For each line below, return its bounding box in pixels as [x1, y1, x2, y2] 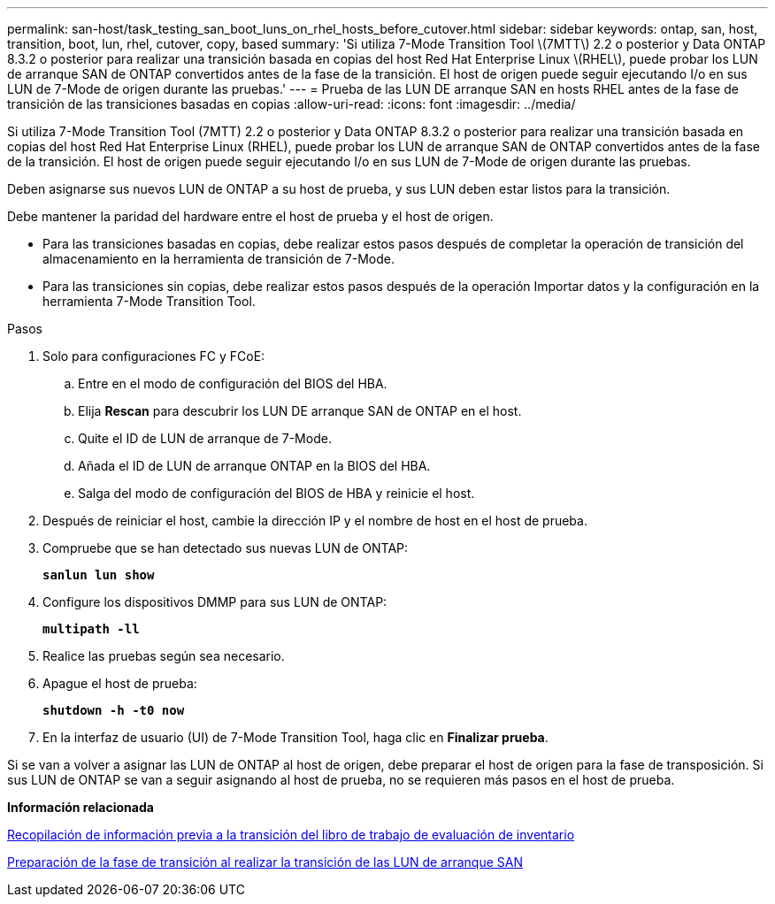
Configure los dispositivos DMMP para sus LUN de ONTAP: [42, 594, 387, 609]
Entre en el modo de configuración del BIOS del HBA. [78, 376, 387, 391]
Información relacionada [7, 800, 154, 815]
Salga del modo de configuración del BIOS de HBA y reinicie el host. [78, 486, 475, 501]
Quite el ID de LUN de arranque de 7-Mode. [78, 431, 332, 446]
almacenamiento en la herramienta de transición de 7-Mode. [42, 251, 395, 266]
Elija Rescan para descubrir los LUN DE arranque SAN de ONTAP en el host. [78, 403, 522, 418]
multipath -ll [42, 622, 140, 636]
